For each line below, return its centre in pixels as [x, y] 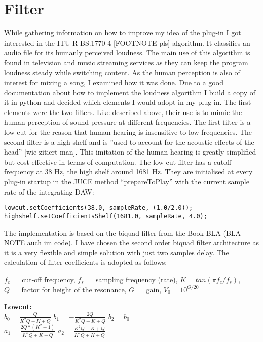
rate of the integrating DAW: [49, 191]
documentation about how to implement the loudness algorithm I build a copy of [130, 92]
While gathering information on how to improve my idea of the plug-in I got [123, 33]
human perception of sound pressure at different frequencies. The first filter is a [127, 122]
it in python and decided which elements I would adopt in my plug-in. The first [128, 102]
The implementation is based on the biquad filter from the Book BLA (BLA [123, 232]
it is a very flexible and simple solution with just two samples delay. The [117, 252]
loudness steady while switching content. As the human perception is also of [122, 72]
